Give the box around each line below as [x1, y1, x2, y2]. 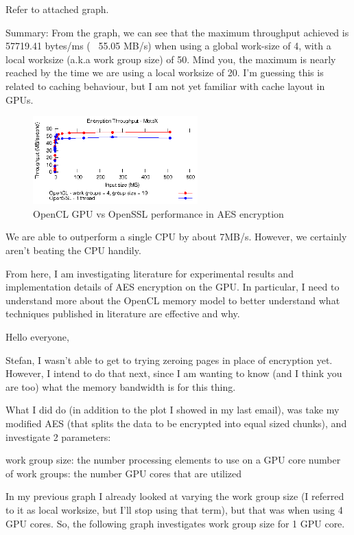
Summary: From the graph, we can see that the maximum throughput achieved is [5, 25, 349, 39]
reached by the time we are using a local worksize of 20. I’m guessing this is [5, 65, 324, 80]
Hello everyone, [5, 329, 69, 343]
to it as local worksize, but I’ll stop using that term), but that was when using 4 [5, 502, 343, 516]
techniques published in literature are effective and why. [5, 306, 240, 321]
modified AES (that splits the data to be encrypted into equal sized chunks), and [5, 416, 347, 430]
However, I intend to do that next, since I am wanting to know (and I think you [5, 366, 342, 380]
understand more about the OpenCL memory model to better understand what [5, 293, 340, 307]
